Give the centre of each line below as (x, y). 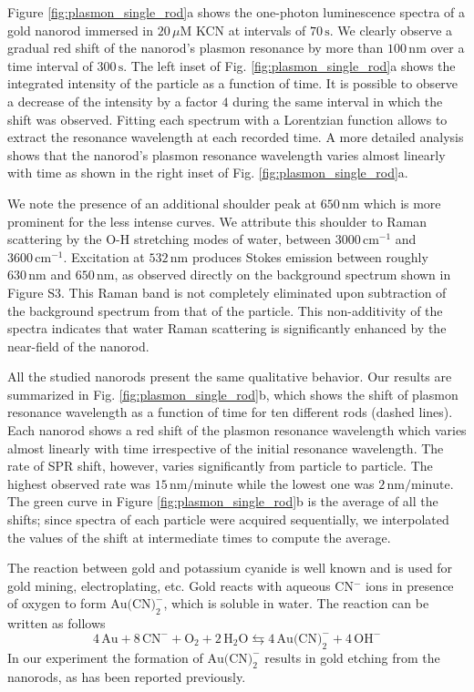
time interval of (50, 65)
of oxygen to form (57, 603)
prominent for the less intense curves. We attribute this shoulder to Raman (217, 221)
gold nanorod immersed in (81, 30)
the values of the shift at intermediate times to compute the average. (199, 537)
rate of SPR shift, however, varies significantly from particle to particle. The (220, 466)
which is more (402, 203)
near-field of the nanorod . (78, 346)
